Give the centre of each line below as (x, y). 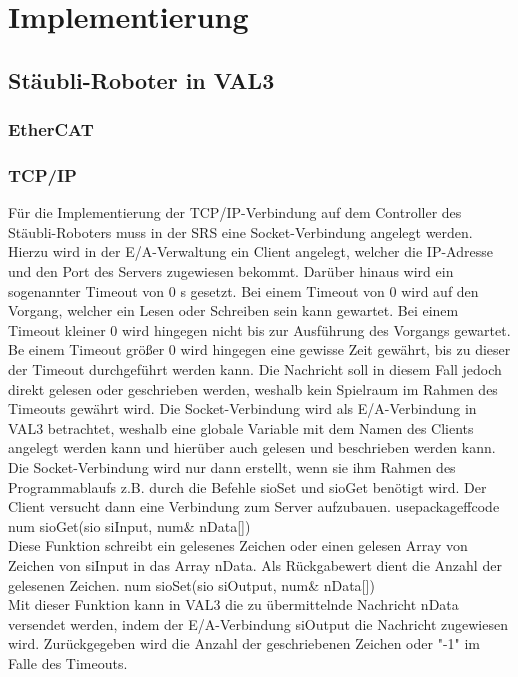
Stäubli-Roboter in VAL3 (141, 79)
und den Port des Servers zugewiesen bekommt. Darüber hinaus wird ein (231, 271)
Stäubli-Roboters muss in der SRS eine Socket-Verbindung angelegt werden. (240, 231)
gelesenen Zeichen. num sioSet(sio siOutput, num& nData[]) (191, 584)
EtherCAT (51, 129)
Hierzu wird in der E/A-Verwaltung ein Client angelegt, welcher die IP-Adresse (250, 251)
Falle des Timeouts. (68, 662)
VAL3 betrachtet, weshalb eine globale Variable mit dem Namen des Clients (241, 427)
